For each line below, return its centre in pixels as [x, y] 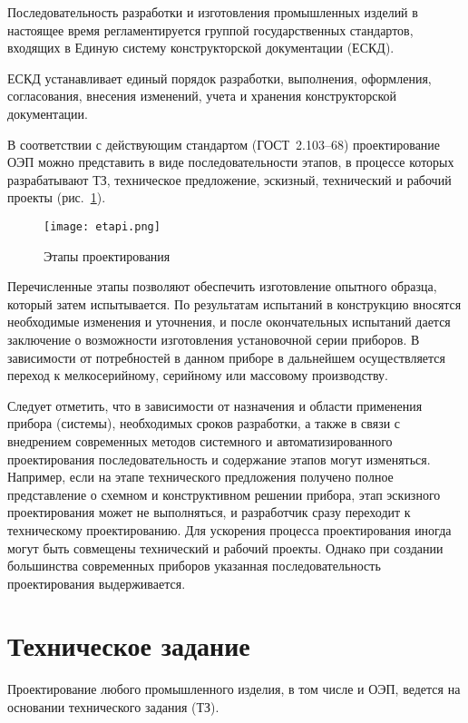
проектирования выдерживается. [97, 583]
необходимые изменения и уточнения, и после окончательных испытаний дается [229, 322]
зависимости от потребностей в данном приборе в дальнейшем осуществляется [227, 357]
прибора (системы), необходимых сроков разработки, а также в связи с [204, 423]
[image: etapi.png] [102, 226]
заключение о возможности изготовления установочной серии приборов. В [214, 339]
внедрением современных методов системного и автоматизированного [200, 440]
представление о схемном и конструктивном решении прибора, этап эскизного [224, 494]
